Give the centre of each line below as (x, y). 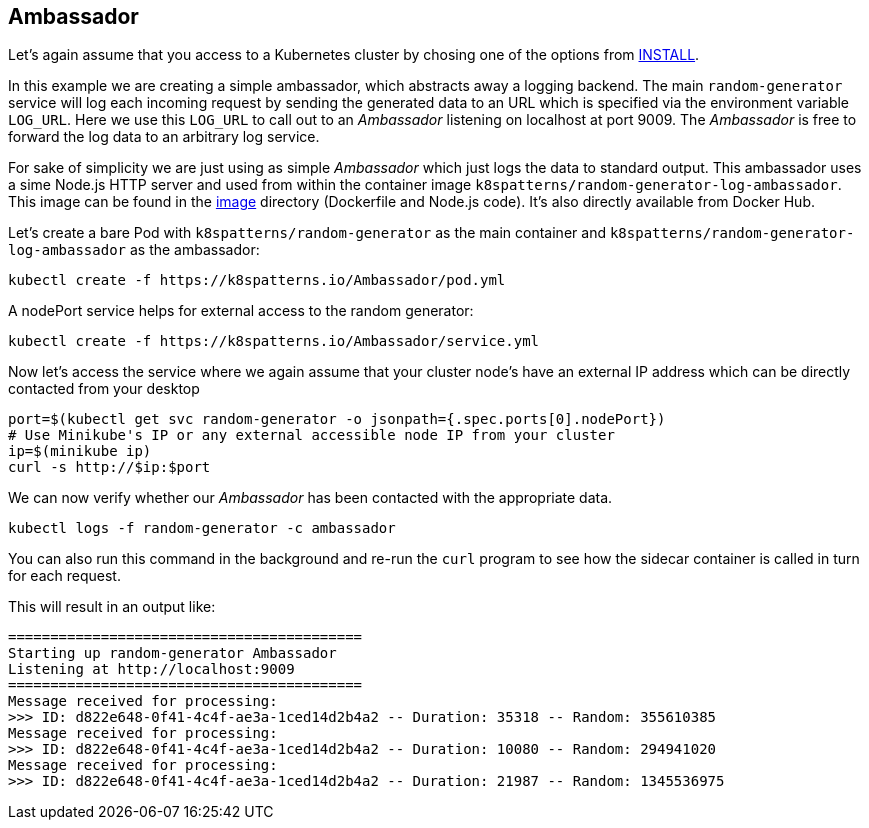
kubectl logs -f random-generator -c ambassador (202, 528)
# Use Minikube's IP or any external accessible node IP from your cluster (311, 435)
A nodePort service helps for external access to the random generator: (241, 311)
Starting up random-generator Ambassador (172, 653)
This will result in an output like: (112, 607)
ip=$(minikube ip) (80, 451)
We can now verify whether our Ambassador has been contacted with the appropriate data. (310, 498)
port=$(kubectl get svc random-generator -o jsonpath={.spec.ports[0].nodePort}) (337, 419)
